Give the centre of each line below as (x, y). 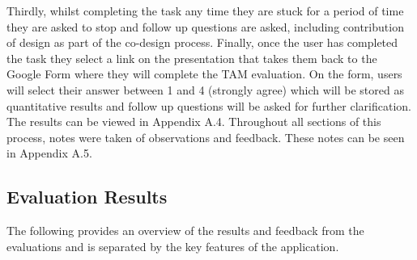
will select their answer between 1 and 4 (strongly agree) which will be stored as (205, 89)
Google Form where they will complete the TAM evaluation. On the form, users (204, 74)
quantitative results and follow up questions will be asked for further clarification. (209, 105)
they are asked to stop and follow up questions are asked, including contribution (205, 26)
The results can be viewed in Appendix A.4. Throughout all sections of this (194, 122)
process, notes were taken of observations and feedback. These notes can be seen (206, 137)
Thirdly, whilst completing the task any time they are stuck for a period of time (205, 10)
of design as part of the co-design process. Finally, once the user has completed (202, 42)
